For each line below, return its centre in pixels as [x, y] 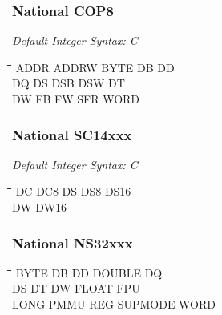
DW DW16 [40, 207]
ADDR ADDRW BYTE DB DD [95, 67]
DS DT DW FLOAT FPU [76, 288]
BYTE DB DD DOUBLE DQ [89, 272]
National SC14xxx [72, 134]
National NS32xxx [73, 242]
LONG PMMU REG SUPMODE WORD [114, 304]
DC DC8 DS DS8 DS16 [73, 191]
